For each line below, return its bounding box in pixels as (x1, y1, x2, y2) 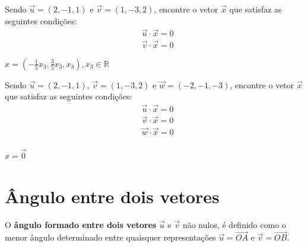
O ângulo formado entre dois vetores (5, 218, 157, 230)
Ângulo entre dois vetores (5, 184, 220, 208)
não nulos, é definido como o (182, 218, 286, 230)
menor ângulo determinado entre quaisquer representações (5, 231, 216, 243)
